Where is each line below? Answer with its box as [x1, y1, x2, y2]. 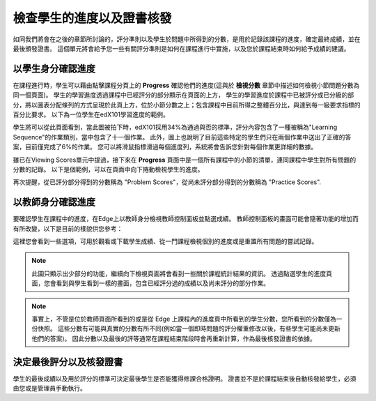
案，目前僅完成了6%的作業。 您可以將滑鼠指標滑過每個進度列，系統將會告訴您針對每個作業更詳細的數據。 [13, 143, 318, 151]
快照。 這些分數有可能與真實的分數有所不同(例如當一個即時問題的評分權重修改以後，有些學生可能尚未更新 [37, 324, 341, 333]
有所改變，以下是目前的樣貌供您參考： [13, 224, 123, 233]
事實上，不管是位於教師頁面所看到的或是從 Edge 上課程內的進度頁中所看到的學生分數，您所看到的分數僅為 [31, 315, 337, 323]
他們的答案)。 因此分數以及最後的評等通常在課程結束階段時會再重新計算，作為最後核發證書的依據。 [31, 334, 317, 342]
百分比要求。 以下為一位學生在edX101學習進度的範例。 [13, 110, 170, 119]
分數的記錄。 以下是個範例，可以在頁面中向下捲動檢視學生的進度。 [13, 165, 204, 174]
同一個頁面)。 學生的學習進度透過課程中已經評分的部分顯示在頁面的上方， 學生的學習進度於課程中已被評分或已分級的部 [13, 91, 354, 99]
